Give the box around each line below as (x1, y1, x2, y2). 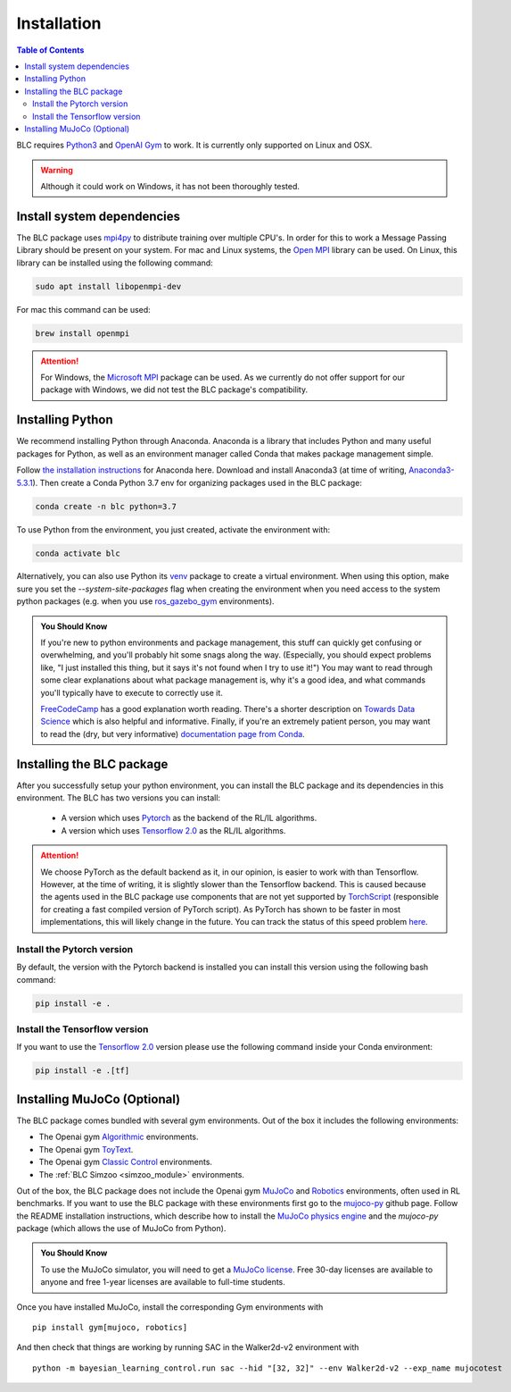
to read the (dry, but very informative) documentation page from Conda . (40, 728, 305, 739)
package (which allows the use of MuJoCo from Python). (16, 1223, 227, 1234)
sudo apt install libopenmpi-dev (35, 281, 182, 291)
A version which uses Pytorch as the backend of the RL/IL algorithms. (61, 813, 317, 824)
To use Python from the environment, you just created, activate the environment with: (16, 524, 330, 535)
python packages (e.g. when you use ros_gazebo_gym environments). (16, 596, 276, 607)
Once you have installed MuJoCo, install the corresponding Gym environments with (16, 1301, 324, 1312)
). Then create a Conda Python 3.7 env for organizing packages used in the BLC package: (32, 477, 363, 488)
